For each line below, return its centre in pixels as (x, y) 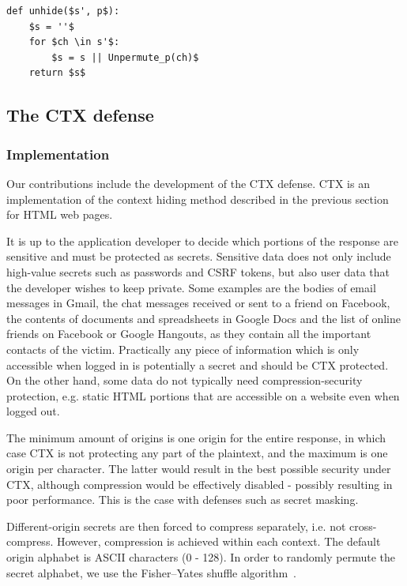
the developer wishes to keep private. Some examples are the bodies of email (191, 287)
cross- (363, 526)
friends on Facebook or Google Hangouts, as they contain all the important (189, 334)
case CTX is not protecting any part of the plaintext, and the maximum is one (197, 453)
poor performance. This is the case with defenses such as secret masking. (183, 500)
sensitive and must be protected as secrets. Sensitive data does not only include (199, 256)
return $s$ (57, 73)
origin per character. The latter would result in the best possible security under (199, 469)
